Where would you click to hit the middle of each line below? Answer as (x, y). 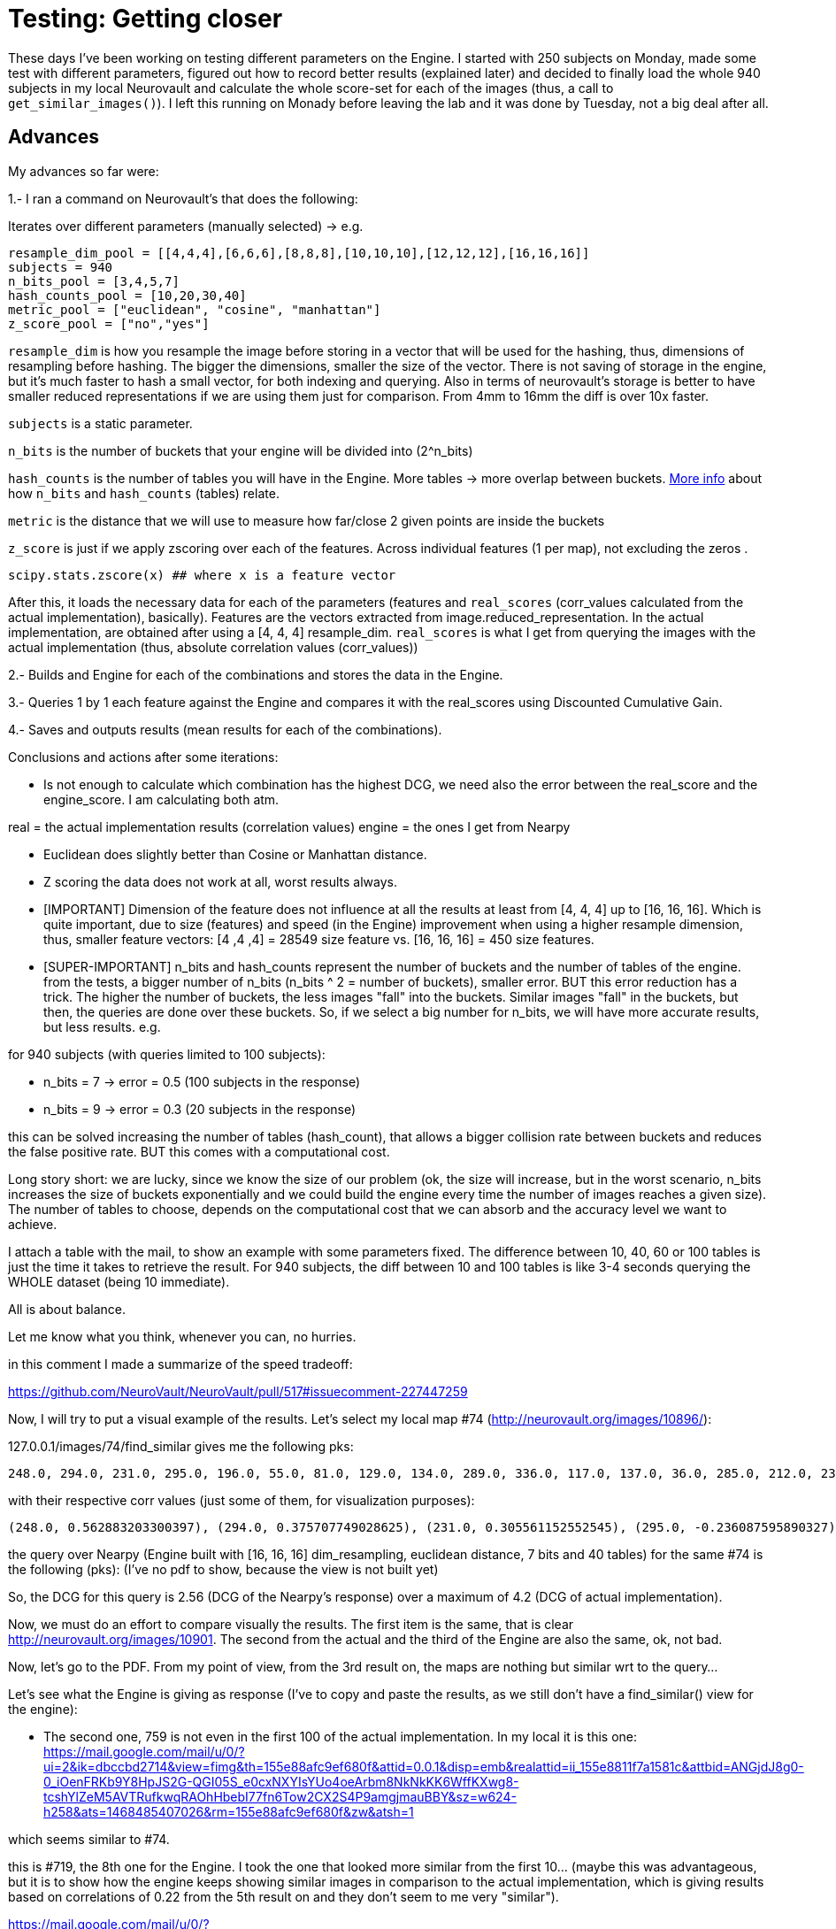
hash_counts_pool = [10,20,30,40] (127, 295)
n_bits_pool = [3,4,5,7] (94, 281)
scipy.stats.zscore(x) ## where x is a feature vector (202, 575)
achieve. (33, 1224)
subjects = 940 (61, 267)
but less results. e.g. (102, 1026)
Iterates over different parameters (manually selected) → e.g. (186, 226)
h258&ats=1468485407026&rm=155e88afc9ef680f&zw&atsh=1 (229, 1811)
